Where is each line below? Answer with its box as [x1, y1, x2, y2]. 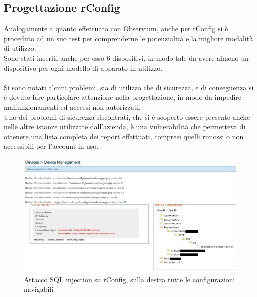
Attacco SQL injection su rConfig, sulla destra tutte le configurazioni [24, 274, 235, 284]
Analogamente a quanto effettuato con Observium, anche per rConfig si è [4, 23, 228, 34]
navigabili [24, 284, 54, 294]
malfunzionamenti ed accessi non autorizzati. [4, 101, 141, 112]
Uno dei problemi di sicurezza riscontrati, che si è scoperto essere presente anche [4, 111, 250, 122]
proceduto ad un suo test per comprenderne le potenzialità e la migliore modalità [4, 33, 253, 43]
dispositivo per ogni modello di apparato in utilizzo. [4, 62, 163, 73]
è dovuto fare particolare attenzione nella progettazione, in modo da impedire [4, 92, 242, 102]
